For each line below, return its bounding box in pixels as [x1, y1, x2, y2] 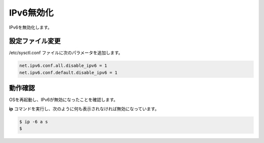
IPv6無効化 [9, 7, 54, 18]
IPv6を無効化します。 [9, 24, 52, 30]
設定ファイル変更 [9, 37, 61, 45]
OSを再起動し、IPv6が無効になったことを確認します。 [9, 97, 118, 102]
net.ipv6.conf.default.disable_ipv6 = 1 [19, 70, 117, 75]
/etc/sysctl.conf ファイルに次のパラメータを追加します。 [9, 50, 123, 56]
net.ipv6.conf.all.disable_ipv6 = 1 [19, 63, 108, 68]
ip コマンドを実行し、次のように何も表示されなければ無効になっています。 [9, 105, 159, 112]
